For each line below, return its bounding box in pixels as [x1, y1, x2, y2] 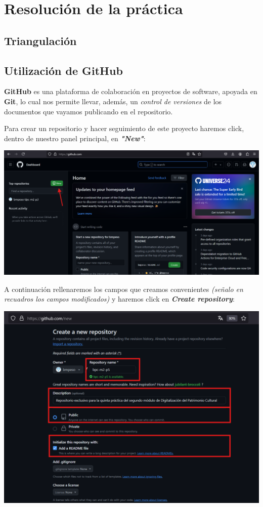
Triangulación [4, 32, 77, 48]
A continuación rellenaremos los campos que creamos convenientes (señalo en [4, 283, 243, 294]
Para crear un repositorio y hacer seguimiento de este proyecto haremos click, [4, 123, 244, 134]
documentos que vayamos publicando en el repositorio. [4, 106, 173, 116]
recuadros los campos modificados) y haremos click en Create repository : [4, 293, 235, 304]
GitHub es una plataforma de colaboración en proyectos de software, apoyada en [4, 86, 257, 97]
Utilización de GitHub [4, 62, 123, 78]
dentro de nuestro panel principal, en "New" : [4, 133, 146, 143]
